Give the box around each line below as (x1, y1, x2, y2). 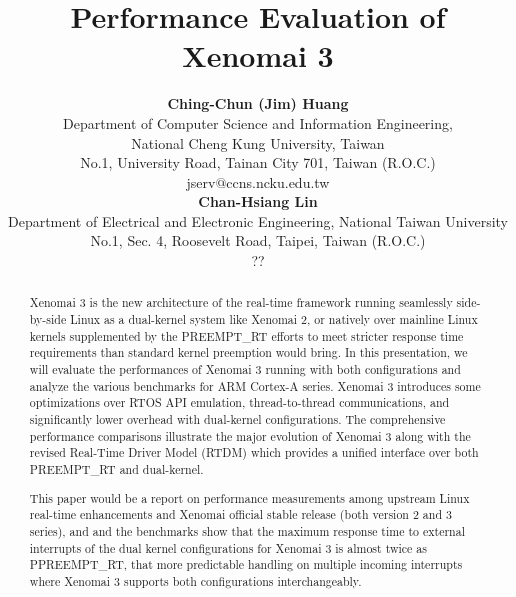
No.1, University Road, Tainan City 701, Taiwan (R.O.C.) (80, 152, 436, 173)
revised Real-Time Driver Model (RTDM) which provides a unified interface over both (29, 444, 479, 461)
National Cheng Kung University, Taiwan (131, 132, 385, 153)
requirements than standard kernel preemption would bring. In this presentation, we (29, 344, 468, 361)
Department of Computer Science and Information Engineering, (63, 112, 453, 133)
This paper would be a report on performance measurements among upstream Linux (29, 489, 470, 506)
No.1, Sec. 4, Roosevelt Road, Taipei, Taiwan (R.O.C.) (90, 230, 426, 251)
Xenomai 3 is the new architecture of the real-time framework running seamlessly (29, 294, 453, 311)
